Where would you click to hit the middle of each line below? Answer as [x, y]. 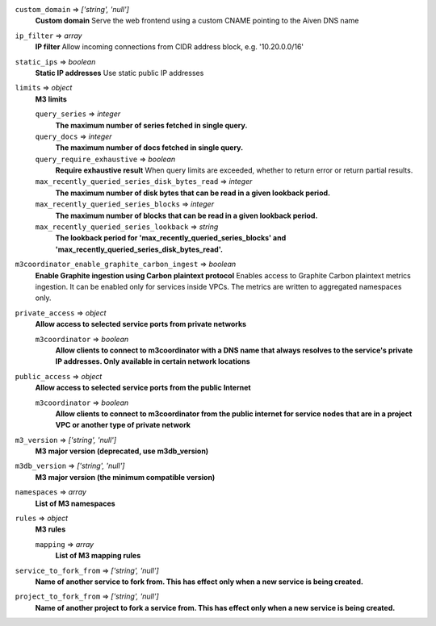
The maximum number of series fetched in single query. [151, 125]
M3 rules [50, 529]
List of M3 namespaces [75, 503]
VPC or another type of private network [123, 425]
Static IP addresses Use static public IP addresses [119, 73]
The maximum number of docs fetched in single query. [149, 148]
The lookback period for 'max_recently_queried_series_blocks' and [171, 238]
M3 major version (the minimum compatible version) [125, 477]
